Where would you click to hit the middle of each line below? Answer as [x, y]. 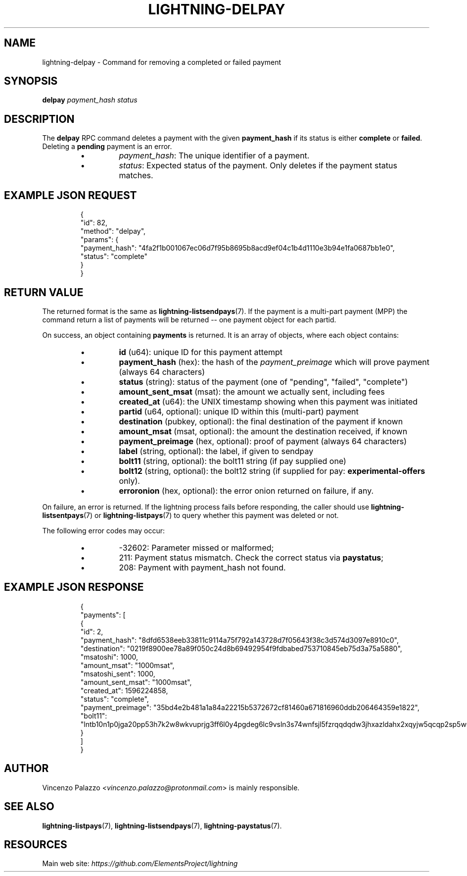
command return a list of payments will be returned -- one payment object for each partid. [189, 319]
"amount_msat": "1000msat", [127, 665]
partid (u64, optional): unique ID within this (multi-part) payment [239, 411]
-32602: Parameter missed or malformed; [196, 547]
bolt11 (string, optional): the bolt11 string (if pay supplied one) [233, 461]
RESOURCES [36, 844]
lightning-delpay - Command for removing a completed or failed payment [162, 62]
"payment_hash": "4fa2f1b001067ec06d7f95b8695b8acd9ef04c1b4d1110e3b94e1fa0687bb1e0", [237, 248]
